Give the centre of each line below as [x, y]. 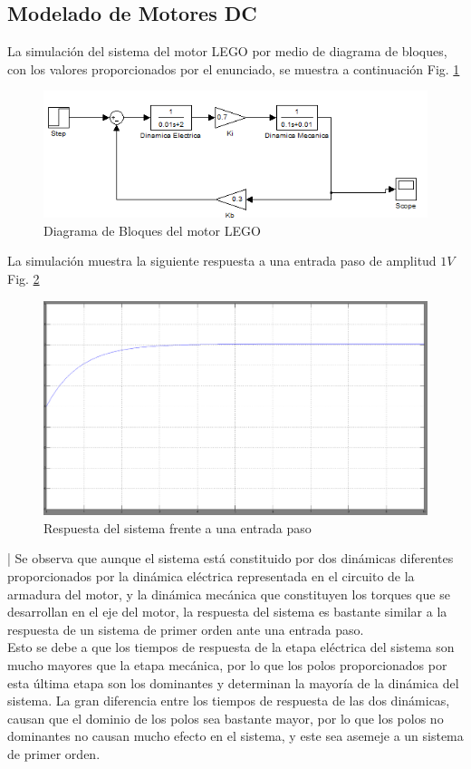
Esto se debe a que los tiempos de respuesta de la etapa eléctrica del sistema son [231, 647]
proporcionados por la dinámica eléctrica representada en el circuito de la [211, 576]
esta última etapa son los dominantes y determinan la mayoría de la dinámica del [233, 682]
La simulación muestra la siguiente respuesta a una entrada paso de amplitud [222, 261]
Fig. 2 [24, 278]
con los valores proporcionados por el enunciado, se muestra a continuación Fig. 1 [234, 68]
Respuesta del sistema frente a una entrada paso [178, 527]
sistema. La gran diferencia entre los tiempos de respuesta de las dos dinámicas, [229, 701]
